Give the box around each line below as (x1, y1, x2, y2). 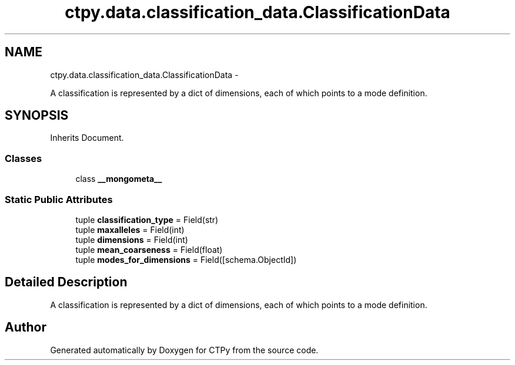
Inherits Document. (50, 133, 124, 143)
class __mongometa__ (75, 174, 162, 184)
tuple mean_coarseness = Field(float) (75, 244, 223, 255)
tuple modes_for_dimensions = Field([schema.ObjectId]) (75, 254, 297, 265)
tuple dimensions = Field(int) (75, 234, 188, 245)
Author (5, 320, 46, 335)
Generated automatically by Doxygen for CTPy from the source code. (50, 344, 319, 355)
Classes (5, 152, 42, 164)
